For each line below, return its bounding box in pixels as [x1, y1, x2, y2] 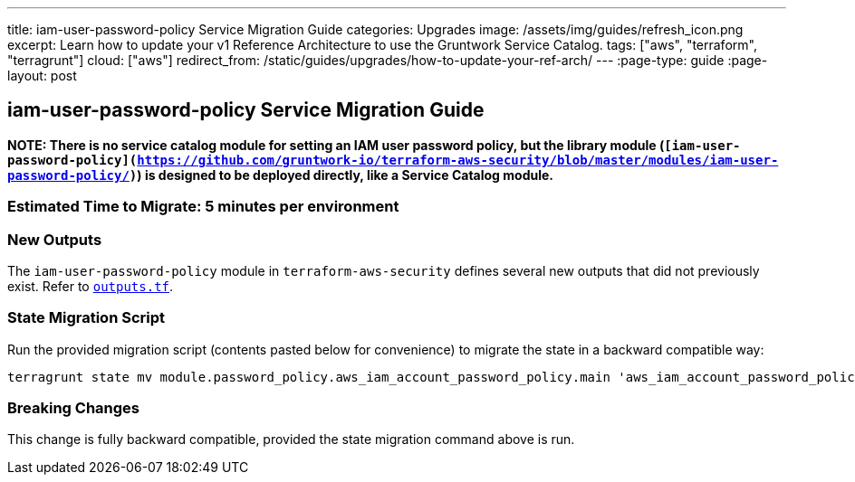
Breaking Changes [7, 399, 140, 418]
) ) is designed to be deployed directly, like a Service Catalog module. [129, 166, 553, 183]
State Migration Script [7, 308, 166, 327]
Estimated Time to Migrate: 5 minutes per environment [7, 197, 399, 216]
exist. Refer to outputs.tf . [7, 278, 174, 294]
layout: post [7, 68, 77, 83]
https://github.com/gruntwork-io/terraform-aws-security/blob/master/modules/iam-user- [137, 152, 779, 167]
